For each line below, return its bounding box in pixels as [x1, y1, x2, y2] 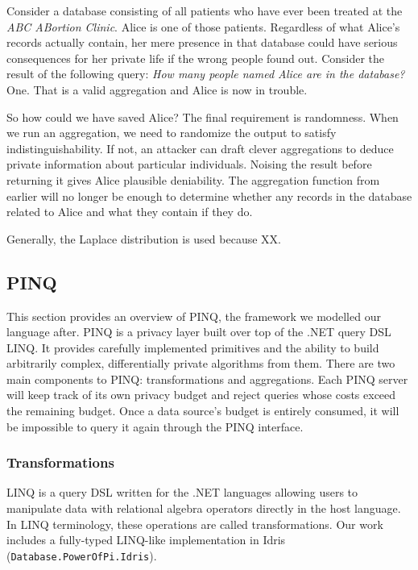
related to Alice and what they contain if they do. [6, 203, 253, 220]
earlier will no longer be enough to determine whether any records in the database [6, 187, 412, 204]
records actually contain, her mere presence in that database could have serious [6, 34, 398, 51]
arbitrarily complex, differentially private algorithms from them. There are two [6, 355, 395, 372]
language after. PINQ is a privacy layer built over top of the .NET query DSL [6, 323, 391, 340]
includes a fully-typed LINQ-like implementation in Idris [6, 531, 286, 548]
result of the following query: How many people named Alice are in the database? [6, 65, 405, 82]
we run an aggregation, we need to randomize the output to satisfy [6, 124, 337, 141]
